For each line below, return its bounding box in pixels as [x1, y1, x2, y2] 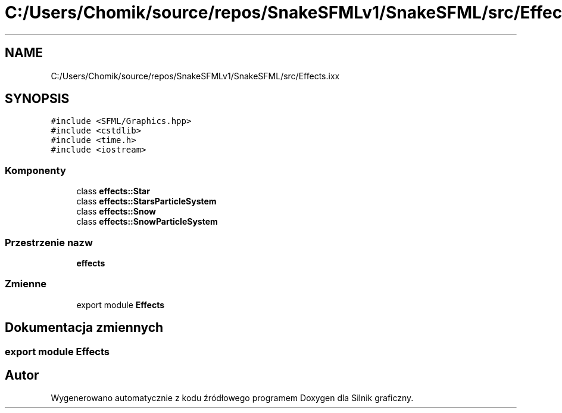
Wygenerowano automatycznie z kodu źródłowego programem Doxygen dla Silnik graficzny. [51, 393, 414, 403]
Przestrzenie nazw [5, 236, 93, 249]
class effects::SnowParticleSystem [76, 216, 218, 227]
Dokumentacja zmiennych [5, 320, 164, 336]
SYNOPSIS [5, 91, 70, 107]
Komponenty [5, 164, 66, 176]
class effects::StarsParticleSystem [76, 196, 217, 207]
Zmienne [5, 278, 47, 290]
